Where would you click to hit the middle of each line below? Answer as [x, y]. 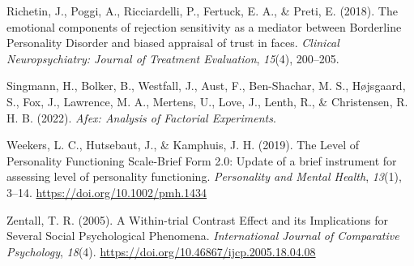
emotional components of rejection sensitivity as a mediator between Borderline [204, 26]
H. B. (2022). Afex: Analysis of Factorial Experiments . [141, 117]
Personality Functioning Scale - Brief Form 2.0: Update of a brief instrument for [202, 160]
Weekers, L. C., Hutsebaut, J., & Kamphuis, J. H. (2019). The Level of [183, 145]
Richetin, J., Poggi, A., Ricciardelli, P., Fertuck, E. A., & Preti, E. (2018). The [202, 11]
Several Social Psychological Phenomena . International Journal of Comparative [203, 236]
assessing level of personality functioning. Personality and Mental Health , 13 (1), [204, 176]
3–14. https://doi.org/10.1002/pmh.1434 [107, 192]
